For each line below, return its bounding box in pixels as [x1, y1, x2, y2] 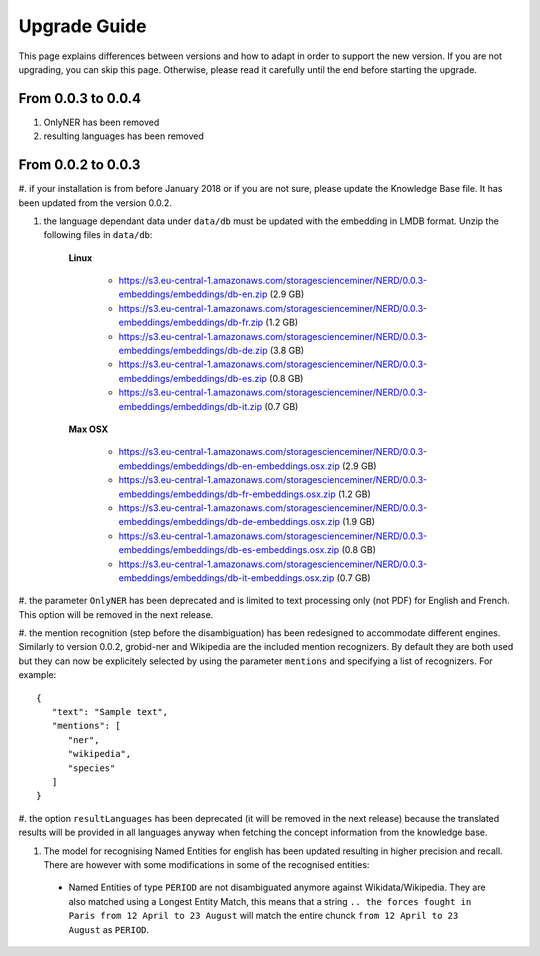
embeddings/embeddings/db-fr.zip [118, 316, 264, 329]
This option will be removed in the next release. [18, 608, 214, 620]
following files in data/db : [43, 229, 153, 241]
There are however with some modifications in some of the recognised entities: [43, 858, 370, 870]
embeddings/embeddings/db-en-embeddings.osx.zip [118, 460, 340, 472]
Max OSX [68, 423, 109, 435]
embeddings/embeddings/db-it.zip [118, 400, 263, 412]
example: [18, 669, 57, 681]
